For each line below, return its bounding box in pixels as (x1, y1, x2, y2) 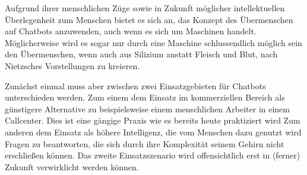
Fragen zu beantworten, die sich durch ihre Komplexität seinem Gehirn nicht (5, 137, 284, 150)
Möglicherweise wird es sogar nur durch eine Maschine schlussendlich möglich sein (5, 36, 302, 48)
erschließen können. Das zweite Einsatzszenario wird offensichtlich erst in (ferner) (5, 149, 300, 161)
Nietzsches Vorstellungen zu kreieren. (5, 59, 140, 72)
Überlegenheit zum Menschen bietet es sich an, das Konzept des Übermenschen (5, 13, 293, 25)
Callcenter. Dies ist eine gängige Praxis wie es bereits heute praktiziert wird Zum (5, 114, 300, 127)
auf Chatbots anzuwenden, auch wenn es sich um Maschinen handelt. (5, 25, 257, 37)
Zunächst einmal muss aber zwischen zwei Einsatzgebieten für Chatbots (5, 79, 266, 92)
